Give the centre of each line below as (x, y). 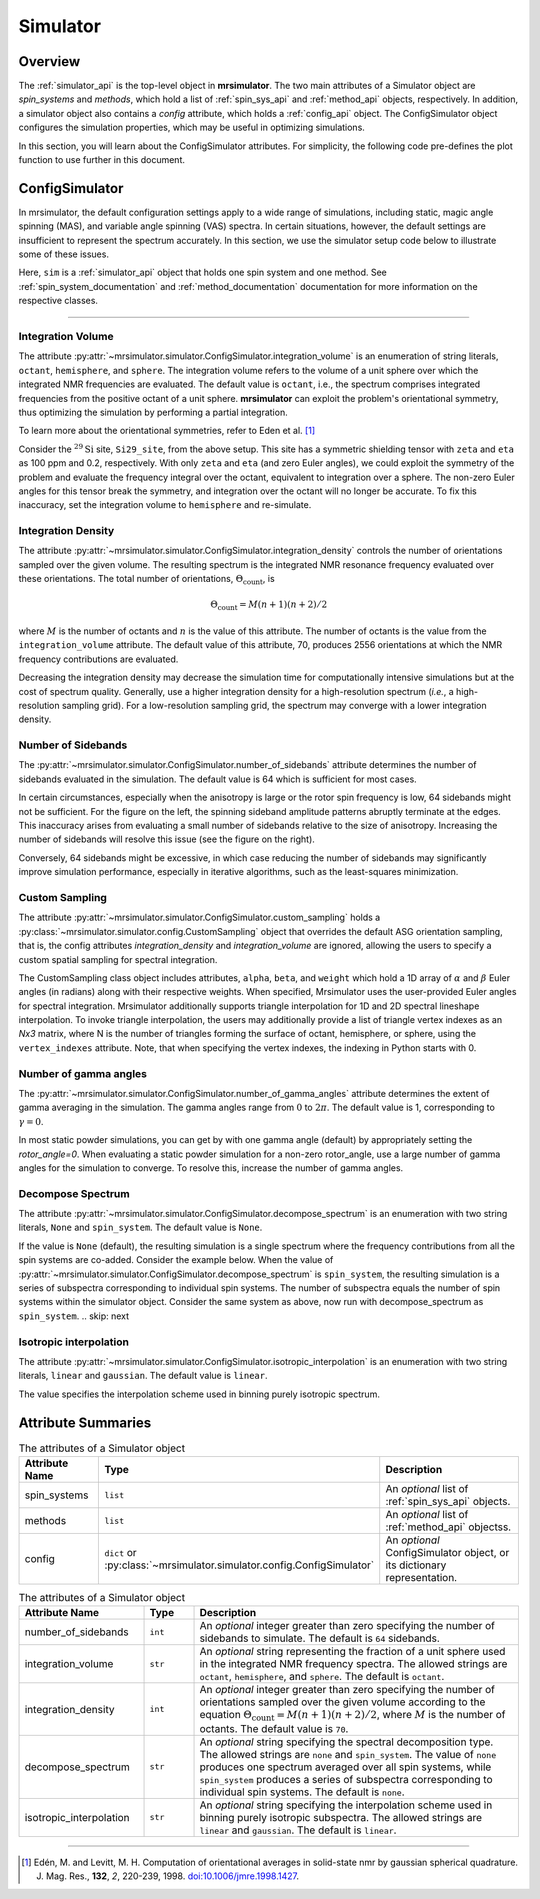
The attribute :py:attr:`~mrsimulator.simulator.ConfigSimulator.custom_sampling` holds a (199, 917)
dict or (120, 1553)
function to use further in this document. (101, 160)
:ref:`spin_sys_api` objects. (448, 1502)
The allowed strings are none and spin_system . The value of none (348, 1754)
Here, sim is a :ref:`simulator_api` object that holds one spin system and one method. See (202, 272)
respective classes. (58, 301)
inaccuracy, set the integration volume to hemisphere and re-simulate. (165, 505)
